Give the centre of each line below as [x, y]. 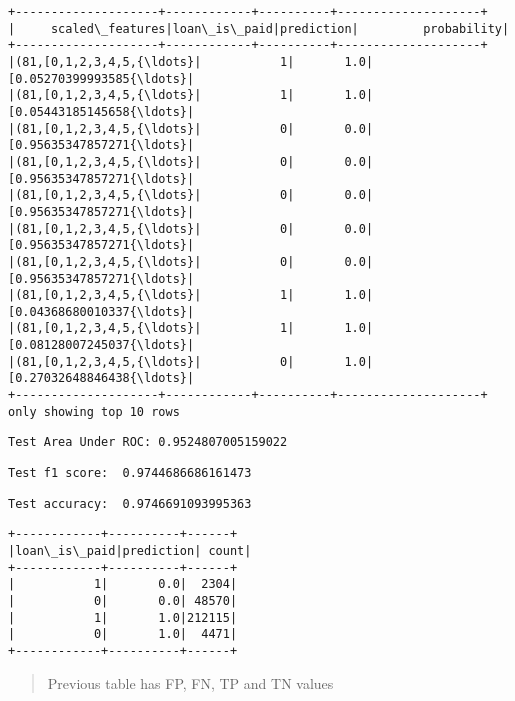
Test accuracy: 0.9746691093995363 [130, 503]
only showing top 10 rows [94, 411]
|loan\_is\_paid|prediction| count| [130, 551]
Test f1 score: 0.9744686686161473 [130, 473]
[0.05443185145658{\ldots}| [101, 111]
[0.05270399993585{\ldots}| [101, 78]
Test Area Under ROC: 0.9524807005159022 [148, 442]
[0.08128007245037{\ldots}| [101, 345]
